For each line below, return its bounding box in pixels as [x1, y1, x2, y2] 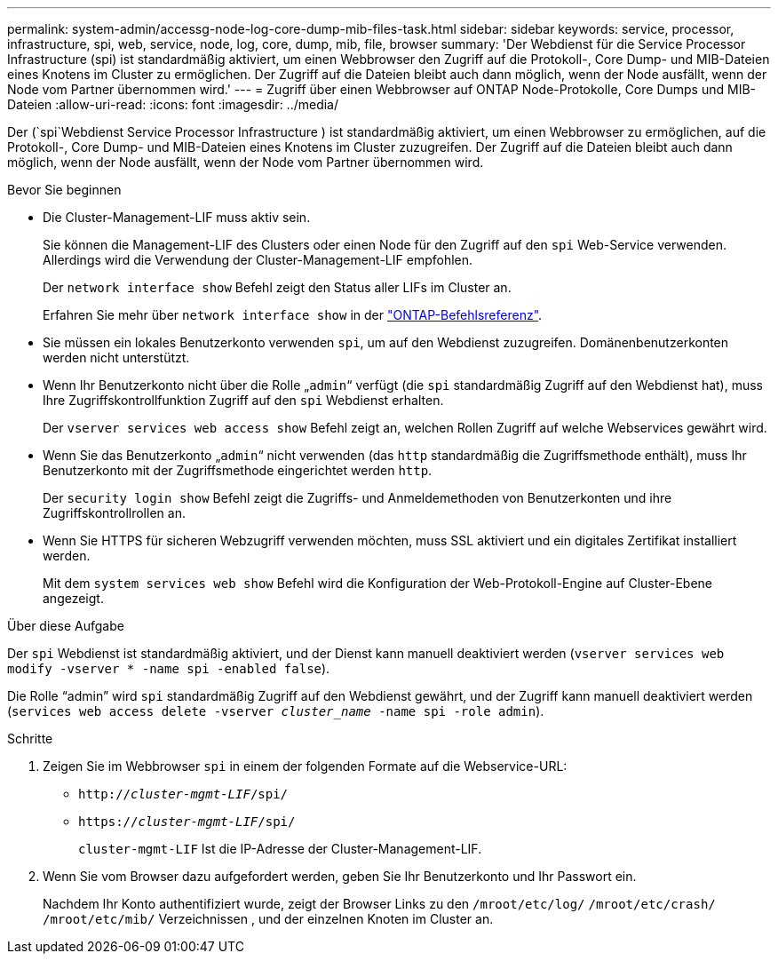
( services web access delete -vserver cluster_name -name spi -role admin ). [7, 703, 544, 719]
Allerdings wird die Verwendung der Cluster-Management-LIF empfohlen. [43, 252, 473, 267]
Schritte [7, 731, 53, 746]
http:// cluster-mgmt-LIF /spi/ [78, 787, 289, 801]
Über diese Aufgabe [7, 618, 124, 633]
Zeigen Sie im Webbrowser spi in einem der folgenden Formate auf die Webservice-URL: [43, 758, 568, 774]
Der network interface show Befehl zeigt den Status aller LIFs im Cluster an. [43, 280, 512, 295]
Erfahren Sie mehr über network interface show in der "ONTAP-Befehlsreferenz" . [43, 307, 543, 322]
